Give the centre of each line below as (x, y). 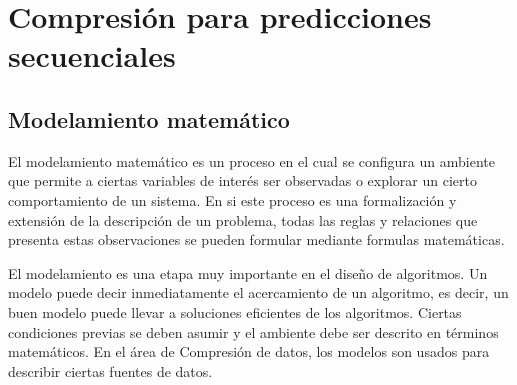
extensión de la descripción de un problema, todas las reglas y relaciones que (243, 219)
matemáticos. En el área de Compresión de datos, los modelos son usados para (249, 351)
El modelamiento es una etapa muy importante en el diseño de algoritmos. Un (248, 272)
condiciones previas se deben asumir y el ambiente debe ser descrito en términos (253, 331)
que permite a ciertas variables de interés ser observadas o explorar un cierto (242, 180)
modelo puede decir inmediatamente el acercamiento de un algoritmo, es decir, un (258, 292)
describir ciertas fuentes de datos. (110, 370)
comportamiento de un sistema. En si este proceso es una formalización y (232, 199)
